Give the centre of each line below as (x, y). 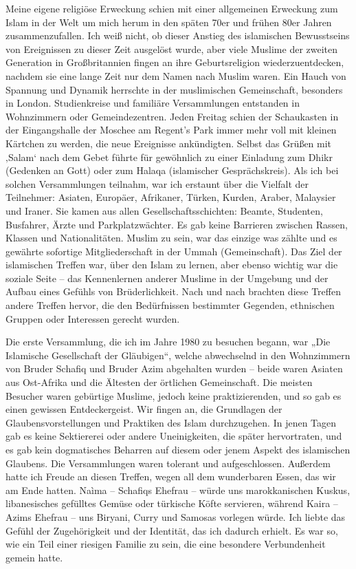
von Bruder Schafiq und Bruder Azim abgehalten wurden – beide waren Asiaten (174, 368)
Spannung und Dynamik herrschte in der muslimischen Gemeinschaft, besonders (174, 89)
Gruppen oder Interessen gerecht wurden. (93, 318)
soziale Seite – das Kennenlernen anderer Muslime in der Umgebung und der (167, 278)
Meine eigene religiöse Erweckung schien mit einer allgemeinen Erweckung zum (172, 8)
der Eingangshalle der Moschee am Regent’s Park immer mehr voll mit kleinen (171, 130)
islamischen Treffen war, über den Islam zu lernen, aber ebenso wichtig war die (172, 265)
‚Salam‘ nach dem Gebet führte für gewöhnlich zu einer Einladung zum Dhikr (169, 157)
